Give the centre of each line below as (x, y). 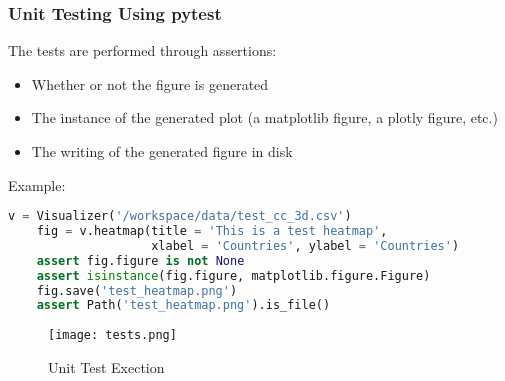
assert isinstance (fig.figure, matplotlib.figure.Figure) (233, 275)
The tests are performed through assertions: (142, 50)
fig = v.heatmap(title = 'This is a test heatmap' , (212, 231)
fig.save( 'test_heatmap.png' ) (137, 290)
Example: (37, 184)
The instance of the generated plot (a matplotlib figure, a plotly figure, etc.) (264, 117)
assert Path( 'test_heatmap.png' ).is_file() (183, 305)
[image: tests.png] (112, 335)
